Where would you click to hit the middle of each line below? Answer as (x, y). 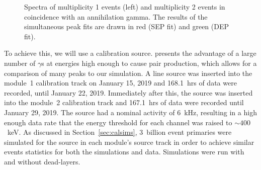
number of (20, 63)
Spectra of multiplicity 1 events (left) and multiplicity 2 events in (125, 7)
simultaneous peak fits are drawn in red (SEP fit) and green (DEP (127, 26)
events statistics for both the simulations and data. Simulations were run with (124, 152)
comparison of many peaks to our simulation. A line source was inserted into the (128, 73)
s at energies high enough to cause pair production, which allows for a (149, 63)
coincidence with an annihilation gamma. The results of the (116, 16)
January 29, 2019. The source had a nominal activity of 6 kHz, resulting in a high (130, 112)
